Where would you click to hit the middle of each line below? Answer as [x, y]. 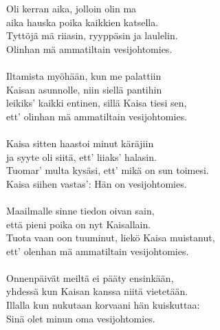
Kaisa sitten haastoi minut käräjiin [80, 143]
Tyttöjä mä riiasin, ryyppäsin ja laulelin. [92, 35]
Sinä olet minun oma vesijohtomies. [81, 318]
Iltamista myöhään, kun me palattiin [84, 75]
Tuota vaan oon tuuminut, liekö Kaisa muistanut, [111, 238]
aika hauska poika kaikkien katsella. [82, 22]
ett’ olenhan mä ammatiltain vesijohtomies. [98, 251]
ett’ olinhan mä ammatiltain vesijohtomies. [97, 116]
